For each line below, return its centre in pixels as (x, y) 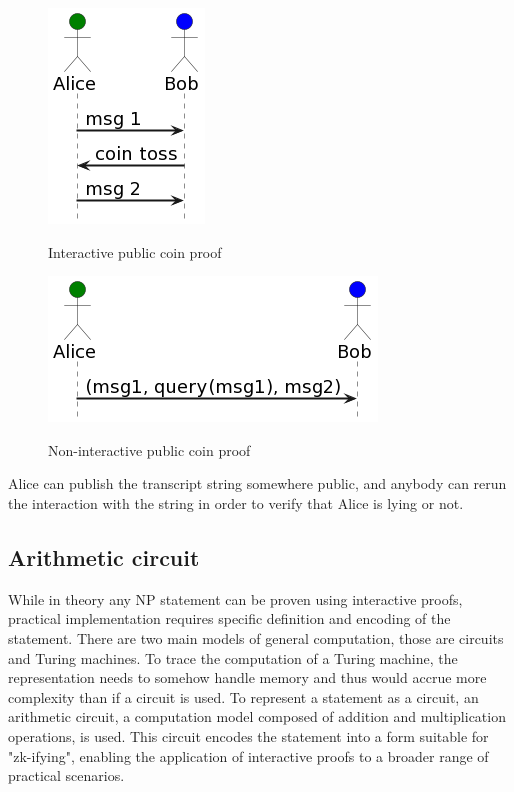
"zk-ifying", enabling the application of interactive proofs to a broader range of (248, 755)
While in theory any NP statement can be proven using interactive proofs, (235, 598)
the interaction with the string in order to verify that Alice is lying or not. (236, 502)
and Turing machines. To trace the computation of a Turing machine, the (233, 657)
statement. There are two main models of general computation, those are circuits (256, 637)
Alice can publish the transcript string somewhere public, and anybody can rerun (257, 483)
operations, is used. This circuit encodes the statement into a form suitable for (248, 735)
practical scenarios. (66, 775)
